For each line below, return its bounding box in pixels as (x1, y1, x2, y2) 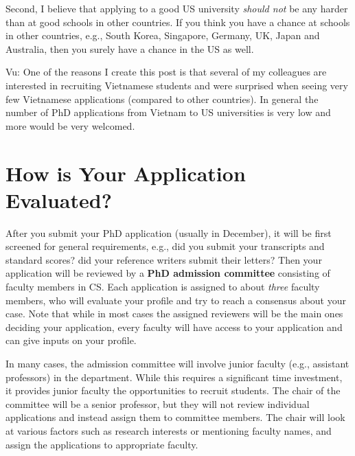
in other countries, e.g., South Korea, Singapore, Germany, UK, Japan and (5, 28, 320, 43)
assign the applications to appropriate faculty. (5, 437, 198, 451)
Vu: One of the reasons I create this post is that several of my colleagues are (5, 65, 327, 79)
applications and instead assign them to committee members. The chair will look (5, 410, 345, 424)
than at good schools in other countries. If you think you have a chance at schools (5, 14, 350, 29)
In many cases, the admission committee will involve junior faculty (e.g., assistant (5, 356, 350, 370)
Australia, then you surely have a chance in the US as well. (5, 41, 254, 56)
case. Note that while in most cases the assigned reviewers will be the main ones (5, 306, 343, 321)
